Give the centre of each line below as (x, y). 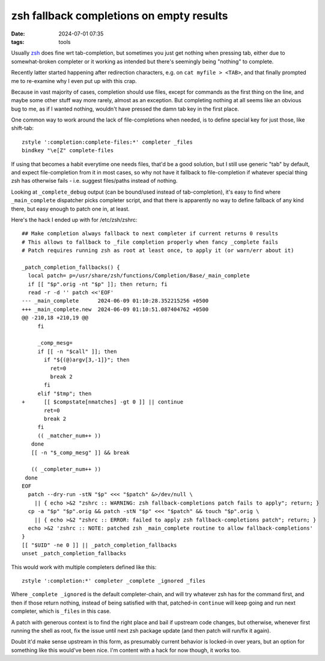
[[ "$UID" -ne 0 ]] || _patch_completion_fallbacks (99, 545)
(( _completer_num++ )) (66, 469)
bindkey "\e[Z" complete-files (68, 151)
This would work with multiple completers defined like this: (84, 567)
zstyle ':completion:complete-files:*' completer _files (108, 142)
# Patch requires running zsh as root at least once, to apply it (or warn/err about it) (158, 251)
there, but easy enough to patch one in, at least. (71, 209)
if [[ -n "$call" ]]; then (77, 351)
